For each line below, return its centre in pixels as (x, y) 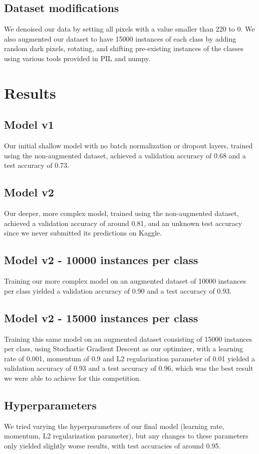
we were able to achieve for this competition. (73, 378)
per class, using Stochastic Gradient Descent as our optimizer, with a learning (123, 349)
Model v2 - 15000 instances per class (101, 317)
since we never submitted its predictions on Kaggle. (83, 233)
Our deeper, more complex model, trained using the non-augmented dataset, (121, 213)
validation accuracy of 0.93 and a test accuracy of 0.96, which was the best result (129, 368)
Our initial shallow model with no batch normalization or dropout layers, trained (128, 146)
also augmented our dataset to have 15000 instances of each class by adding (120, 38)
